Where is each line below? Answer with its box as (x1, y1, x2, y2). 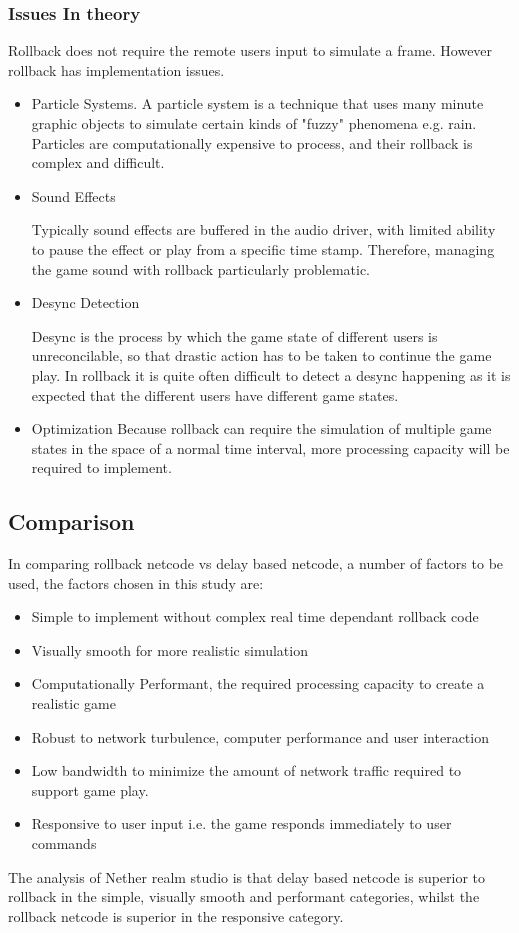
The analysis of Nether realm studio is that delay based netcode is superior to (8, 866, 486, 887)
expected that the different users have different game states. (31, 384, 399, 405)
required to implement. (31, 457, 172, 478)
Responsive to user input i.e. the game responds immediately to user (31, 813, 452, 834)
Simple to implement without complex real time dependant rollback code (31, 606, 479, 627)
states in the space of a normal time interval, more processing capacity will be (31, 437, 510, 458)
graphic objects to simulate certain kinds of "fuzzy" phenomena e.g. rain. (31, 113, 477, 133)
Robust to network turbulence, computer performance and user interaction (31, 726, 489, 747)
